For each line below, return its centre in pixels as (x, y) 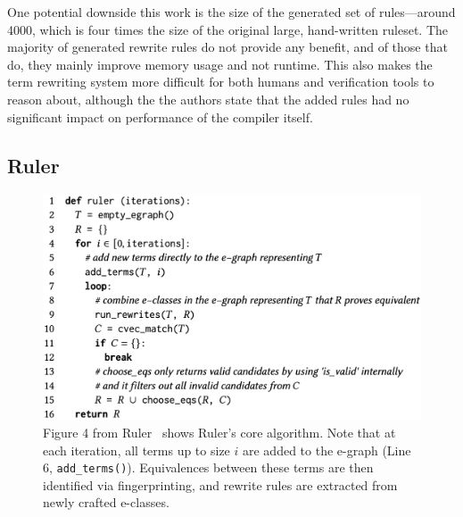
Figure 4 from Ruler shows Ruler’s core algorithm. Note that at (219, 432)
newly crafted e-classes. (106, 502)
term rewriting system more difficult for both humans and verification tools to (221, 82)
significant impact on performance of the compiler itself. (160, 117)
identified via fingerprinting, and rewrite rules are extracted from (220, 484)
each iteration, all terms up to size (136, 450)
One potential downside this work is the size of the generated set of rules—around (231, 12)
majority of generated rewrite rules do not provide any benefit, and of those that (227, 47)
